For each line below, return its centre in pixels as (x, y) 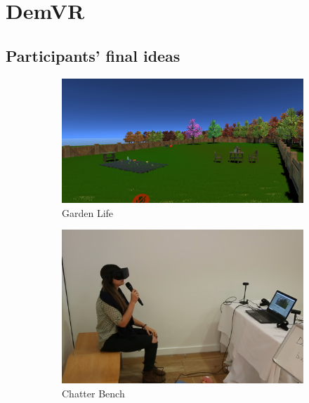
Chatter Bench (93, 393)
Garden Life (88, 212)
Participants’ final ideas (93, 55)
